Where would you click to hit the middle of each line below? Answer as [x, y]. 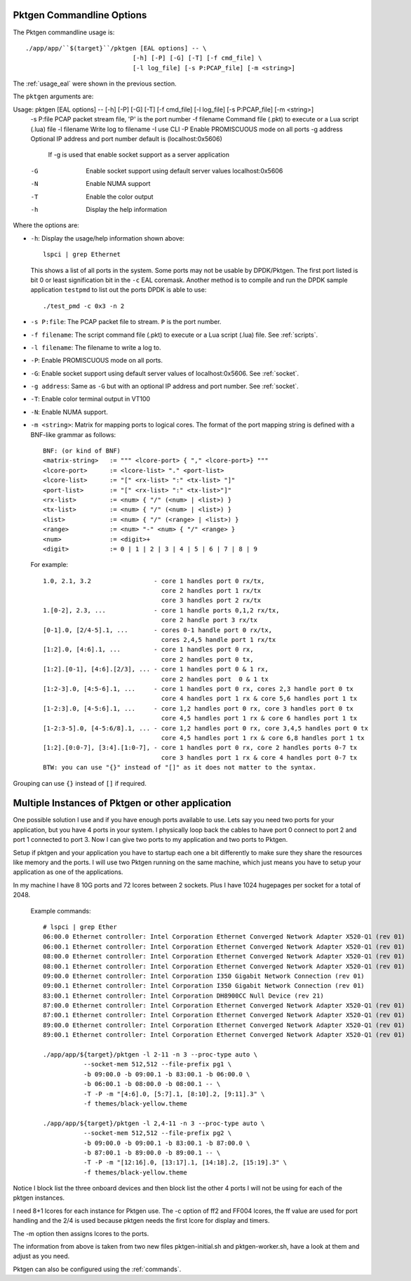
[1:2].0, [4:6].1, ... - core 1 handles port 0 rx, [148, 650]
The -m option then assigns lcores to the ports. [81, 1233]
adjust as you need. [41, 1256]
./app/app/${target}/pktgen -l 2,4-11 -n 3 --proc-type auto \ [154, 1123]
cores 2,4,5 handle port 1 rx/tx [218, 640]
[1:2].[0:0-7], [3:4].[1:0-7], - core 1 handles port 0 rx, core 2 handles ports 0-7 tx [200, 748]
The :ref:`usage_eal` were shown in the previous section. [95, 83]
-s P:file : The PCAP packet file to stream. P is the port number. [126, 322]
